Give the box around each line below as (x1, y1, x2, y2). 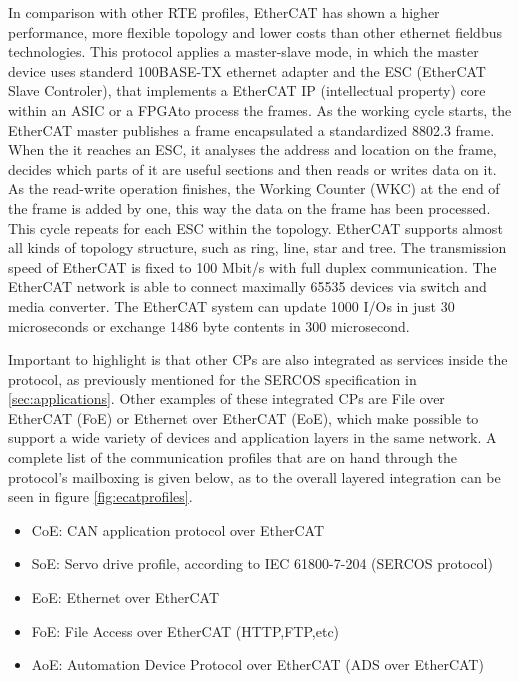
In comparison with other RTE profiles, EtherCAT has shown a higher (8, 2, 440, 22)
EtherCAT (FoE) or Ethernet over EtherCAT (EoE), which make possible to (8, 407, 479, 428)
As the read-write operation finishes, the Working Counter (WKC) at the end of (8, 178, 500, 199)
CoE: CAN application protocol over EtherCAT (31, 519, 324, 540)
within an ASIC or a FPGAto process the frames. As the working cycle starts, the (8, 99, 512, 120)
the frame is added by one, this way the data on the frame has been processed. (8, 197, 491, 218)
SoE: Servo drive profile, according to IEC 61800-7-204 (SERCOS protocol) (31, 553, 493, 574)
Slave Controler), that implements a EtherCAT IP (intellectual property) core (8, 80, 486, 101)
